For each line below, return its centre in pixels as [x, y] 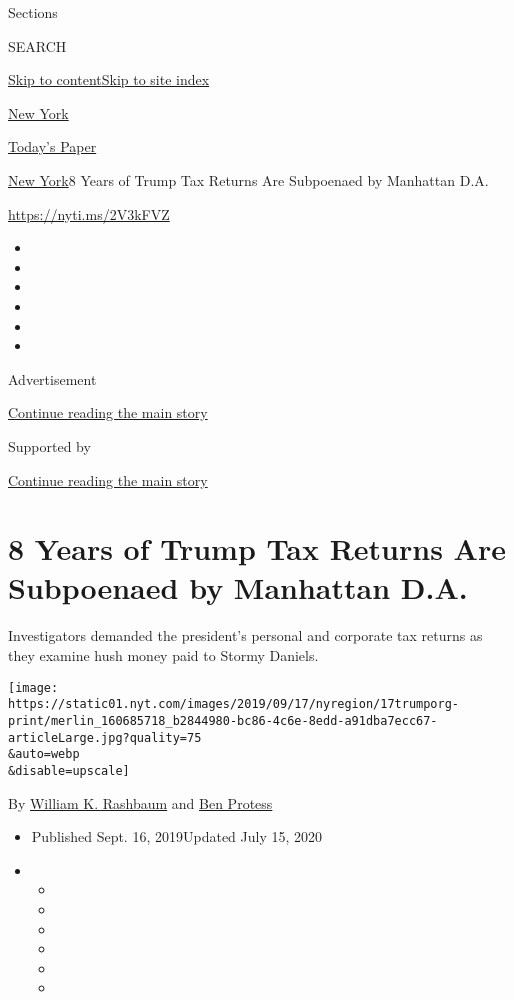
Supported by [49, 445]
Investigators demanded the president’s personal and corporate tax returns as [245, 635]
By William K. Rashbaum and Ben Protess [140, 802]
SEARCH [37, 45]
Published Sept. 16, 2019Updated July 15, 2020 [177, 836]
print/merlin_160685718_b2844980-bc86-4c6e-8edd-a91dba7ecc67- [223, 720]
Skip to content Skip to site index [109, 79]
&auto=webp [44, 754]
